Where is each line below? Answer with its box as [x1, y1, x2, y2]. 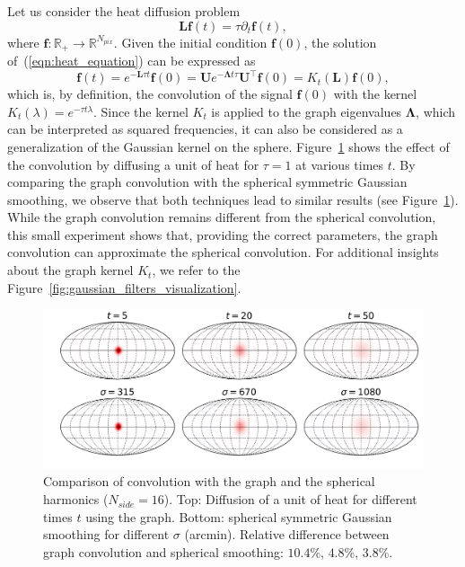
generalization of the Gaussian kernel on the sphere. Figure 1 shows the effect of [7, 137, 450, 155]
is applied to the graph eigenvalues [211, 102, 402, 120]
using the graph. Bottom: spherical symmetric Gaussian [85, 507, 392, 526]
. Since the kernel [93, 102, 189, 120]
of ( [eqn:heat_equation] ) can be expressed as [7, 51, 256, 70]
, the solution [303, 32, 377, 51]
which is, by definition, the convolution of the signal [7, 84, 293, 103]
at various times [295, 155, 384, 173]
